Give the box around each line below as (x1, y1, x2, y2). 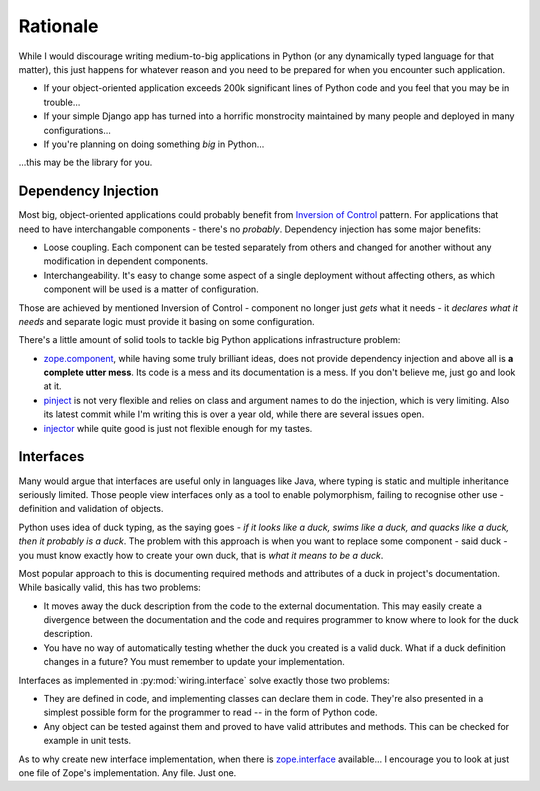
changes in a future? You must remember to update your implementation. (43, 656, 345, 668)
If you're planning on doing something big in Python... (43, 138, 265, 150)
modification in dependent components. (43, 255, 209, 267)
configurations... (43, 124, 112, 136)
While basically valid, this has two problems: (18, 581, 202, 594)
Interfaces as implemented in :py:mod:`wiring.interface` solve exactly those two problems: (18, 674, 390, 686)
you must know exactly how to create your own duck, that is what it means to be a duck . (18, 549, 384, 561)
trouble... (43, 96, 81, 108)
